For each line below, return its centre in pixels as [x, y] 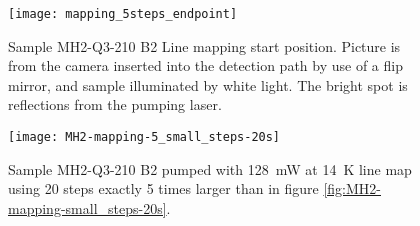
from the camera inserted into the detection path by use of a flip [205, 65]
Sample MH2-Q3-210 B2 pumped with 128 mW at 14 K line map [210, 168]
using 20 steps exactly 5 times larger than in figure [163, 188]
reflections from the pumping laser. [115, 104]
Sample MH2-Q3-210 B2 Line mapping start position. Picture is [204, 45]
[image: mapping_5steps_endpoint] [123, 14]
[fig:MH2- [352, 188]
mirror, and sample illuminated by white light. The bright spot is [208, 84]
